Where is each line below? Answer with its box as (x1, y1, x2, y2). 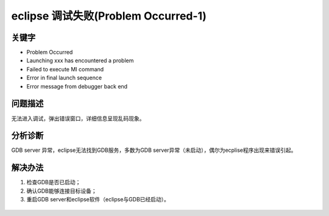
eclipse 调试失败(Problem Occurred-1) (11, 9, 207, 23)
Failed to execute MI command (26, 65, 104, 73)
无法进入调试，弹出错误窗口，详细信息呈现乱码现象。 (11, 115, 145, 122)
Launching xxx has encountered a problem (26, 57, 134, 64)
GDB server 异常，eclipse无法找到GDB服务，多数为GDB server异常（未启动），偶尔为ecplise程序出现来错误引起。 (11, 146, 297, 154)
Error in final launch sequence (26, 74, 102, 82)
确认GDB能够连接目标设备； (26, 187, 97, 195)
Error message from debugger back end (26, 82, 128, 90)
